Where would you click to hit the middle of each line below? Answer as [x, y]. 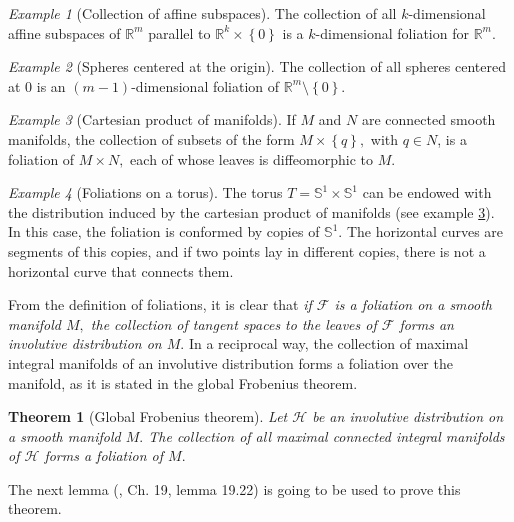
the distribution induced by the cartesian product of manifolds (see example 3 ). [251, 211]
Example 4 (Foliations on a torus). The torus [145, 192]
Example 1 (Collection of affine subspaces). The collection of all [202, 13]
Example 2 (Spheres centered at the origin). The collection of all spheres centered [257, 66]
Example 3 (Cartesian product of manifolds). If [152, 119]
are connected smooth [428, 119]
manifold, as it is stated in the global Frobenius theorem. [183, 382]
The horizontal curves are [425, 231]
